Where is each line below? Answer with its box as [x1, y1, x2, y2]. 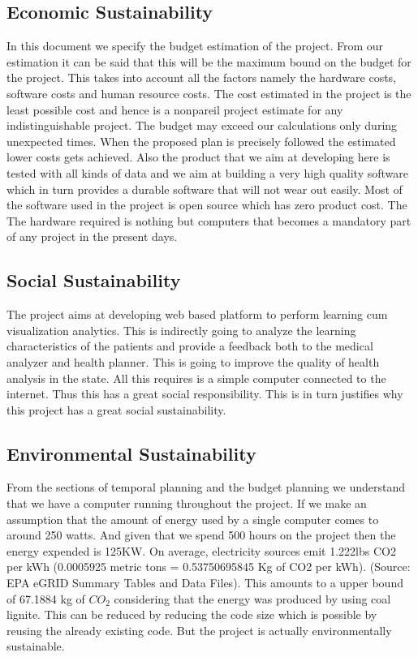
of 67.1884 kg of [6, 590, 85, 607]
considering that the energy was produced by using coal [114, 590, 391, 607]
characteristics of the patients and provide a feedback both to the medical [6, 337, 373, 354]
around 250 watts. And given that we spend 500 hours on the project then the [6, 526, 396, 543]
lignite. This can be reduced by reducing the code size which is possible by [6, 606, 377, 623]
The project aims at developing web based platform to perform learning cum [6, 306, 388, 323]
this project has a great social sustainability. [6, 401, 226, 418]
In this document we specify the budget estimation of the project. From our [6, 37, 384, 54]
